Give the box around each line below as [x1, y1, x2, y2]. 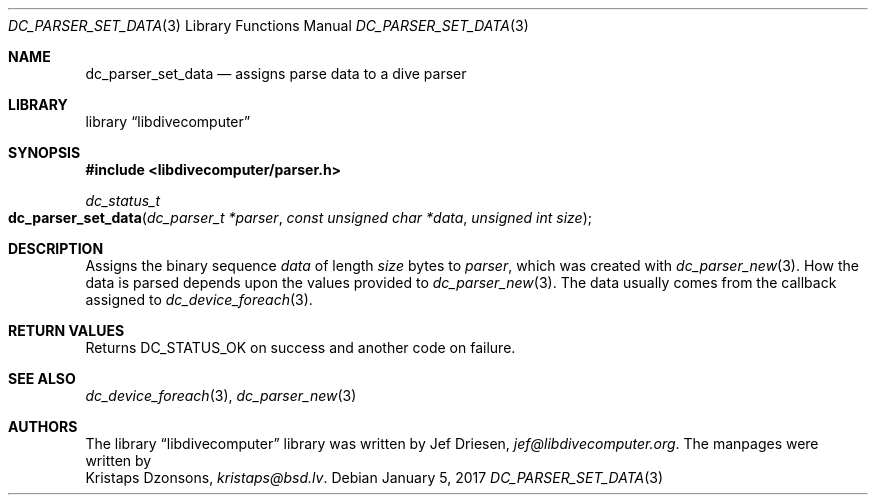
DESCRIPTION [8, 240, 104, 257]
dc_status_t [85, 192, 161, 209]
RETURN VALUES [8, 322, 125, 339]
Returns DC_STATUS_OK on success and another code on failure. [85, 339, 516, 356]
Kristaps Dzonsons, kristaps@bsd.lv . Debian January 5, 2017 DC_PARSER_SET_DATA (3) [85, 469, 664, 486]
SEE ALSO [8, 370, 76, 387]
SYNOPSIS [8, 144, 81, 161]
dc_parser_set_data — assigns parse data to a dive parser [85, 65, 467, 82]
